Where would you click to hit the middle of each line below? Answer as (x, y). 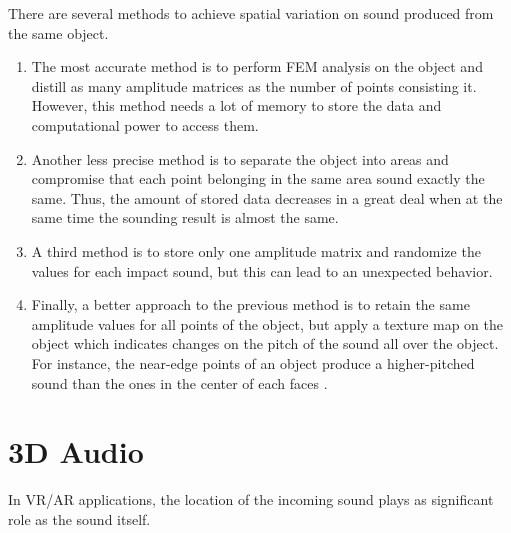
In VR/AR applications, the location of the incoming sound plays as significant (251, 499)
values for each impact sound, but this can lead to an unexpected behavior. (262, 270)
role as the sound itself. (79, 518)
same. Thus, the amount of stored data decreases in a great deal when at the (267, 197)
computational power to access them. (145, 124)
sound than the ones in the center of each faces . (179, 382)
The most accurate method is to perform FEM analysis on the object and (257, 66)
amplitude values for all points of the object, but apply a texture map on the (267, 323)
